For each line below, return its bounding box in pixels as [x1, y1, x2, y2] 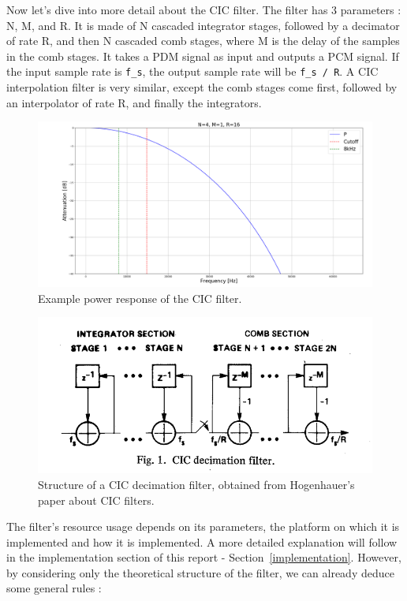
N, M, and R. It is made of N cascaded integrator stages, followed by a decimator [6, 17, 400, 33]
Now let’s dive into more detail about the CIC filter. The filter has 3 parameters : [6, 2, 401, 17]
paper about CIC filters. [38, 491, 155, 508]
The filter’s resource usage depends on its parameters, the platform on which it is [6, 518, 400, 535]
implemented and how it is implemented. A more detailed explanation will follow [6, 533, 398, 550]
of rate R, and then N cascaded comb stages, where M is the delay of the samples [6, 32, 400, 49]
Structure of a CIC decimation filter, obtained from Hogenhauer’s [38, 476, 355, 492]
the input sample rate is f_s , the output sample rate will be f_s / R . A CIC [6, 63, 379, 80]
